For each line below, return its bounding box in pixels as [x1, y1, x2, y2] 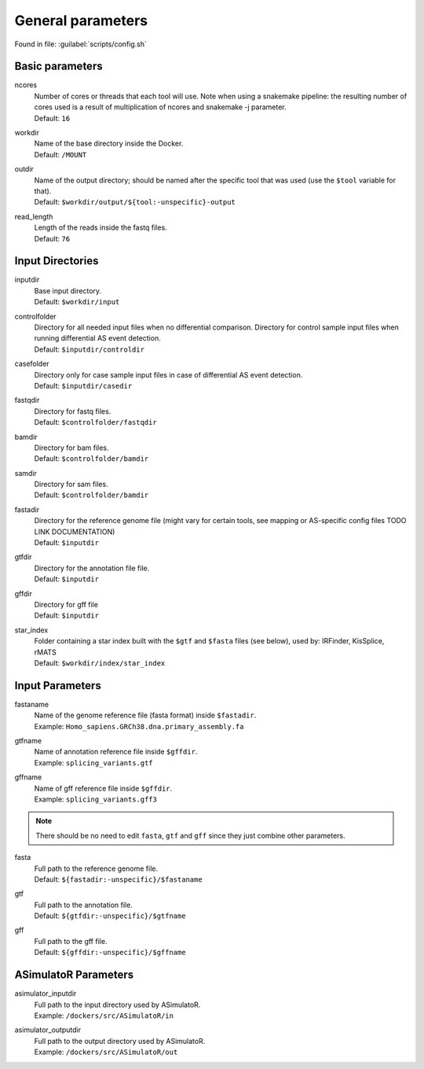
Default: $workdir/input [34, 297, 120, 307]
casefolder [14, 359, 50, 369]
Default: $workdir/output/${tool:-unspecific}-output [34, 197, 236, 207]
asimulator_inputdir [14, 989, 77, 998]
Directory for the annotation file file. [34, 563, 150, 573]
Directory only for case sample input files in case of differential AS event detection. [34, 370, 303, 379]
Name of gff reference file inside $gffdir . [34, 783, 173, 793]
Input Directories [14, 254, 99, 267]
